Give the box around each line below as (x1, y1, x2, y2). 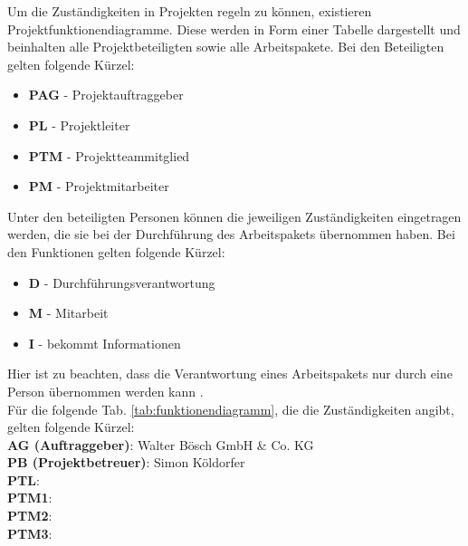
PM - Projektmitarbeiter (28, 177, 169, 196)
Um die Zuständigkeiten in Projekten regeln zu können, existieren (7, 2, 372, 20)
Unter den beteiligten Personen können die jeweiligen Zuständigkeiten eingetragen (7, 206, 462, 225)
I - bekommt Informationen (28, 333, 181, 352)
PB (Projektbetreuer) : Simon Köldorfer (7, 453, 245, 472)
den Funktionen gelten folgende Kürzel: (7, 242, 225, 261)
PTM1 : (7, 488, 53, 507)
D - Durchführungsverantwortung (28, 273, 215, 292)
